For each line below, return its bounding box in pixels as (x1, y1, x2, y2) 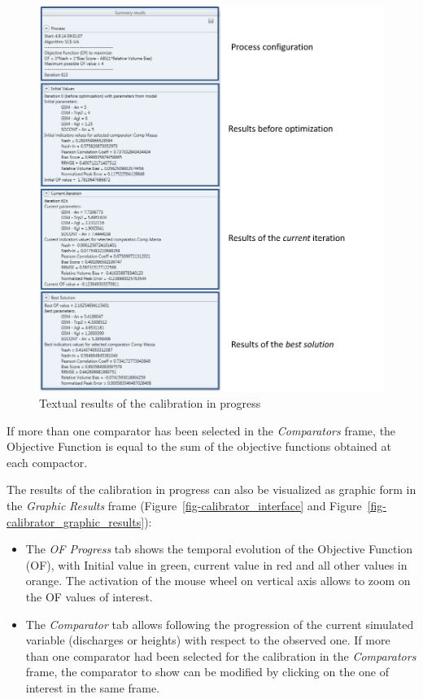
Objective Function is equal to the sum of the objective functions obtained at (7, 438, 391, 455)
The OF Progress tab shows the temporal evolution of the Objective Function (25, 540, 413, 557)
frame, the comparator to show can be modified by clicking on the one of (25, 663, 390, 680)
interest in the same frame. (25, 679, 160, 697)
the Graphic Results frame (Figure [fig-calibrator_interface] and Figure (7, 497, 362, 514)
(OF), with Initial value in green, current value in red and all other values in (25, 556, 408, 573)
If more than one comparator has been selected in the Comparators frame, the (7, 422, 396, 439)
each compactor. (7, 453, 88, 470)
